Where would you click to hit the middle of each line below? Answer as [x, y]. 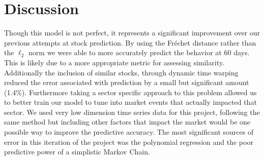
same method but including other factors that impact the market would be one [127, 122]
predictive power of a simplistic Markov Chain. [77, 152]
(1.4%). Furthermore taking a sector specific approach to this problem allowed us [130, 92]
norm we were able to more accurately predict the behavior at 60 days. [139, 52]
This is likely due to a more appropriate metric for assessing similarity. [114, 62]
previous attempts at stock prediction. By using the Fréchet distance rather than [130, 42]
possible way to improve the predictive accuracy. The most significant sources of [129, 132]
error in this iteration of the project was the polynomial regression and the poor [129, 142]
